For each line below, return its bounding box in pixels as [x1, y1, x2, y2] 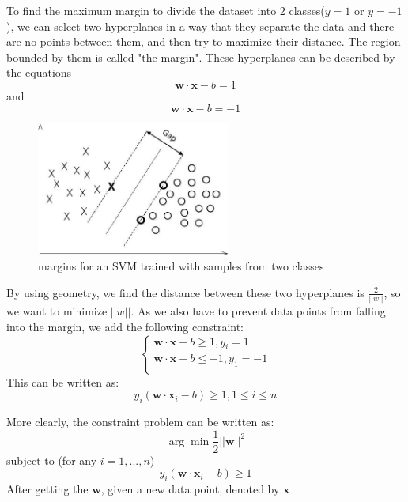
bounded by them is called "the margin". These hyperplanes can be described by [6, 48, 395, 65]
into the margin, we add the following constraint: [6, 318, 244, 334]
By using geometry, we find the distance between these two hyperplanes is [6, 284, 365, 300]
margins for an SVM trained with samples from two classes [38, 258, 324, 274]
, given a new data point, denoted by [100, 480, 280, 496]
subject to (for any [6, 451, 97, 468]
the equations [6, 64, 72, 81]
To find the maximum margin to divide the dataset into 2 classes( [6, 2, 325, 18]
